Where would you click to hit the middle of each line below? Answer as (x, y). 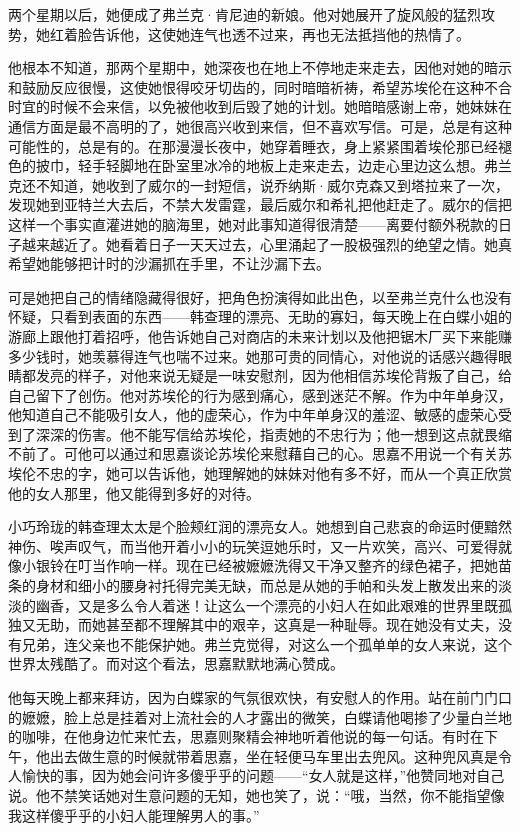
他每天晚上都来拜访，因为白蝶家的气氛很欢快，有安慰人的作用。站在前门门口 (260, 697)
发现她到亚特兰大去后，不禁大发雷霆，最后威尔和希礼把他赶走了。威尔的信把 (260, 204)
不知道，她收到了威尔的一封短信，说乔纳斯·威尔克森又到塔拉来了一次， (272, 184)
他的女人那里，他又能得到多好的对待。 (134, 492)
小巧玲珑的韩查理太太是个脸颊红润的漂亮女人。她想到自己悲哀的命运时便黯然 (260, 526)
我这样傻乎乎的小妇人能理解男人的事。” (134, 814)
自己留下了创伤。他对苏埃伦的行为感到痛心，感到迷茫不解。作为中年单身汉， (260, 394)
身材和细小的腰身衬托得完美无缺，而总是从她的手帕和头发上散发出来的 (266, 585)
